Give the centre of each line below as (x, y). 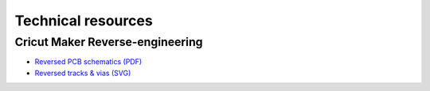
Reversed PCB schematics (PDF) (88, 62)
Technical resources (84, 21)
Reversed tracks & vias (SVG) (83, 73)
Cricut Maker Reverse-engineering (109, 42)
